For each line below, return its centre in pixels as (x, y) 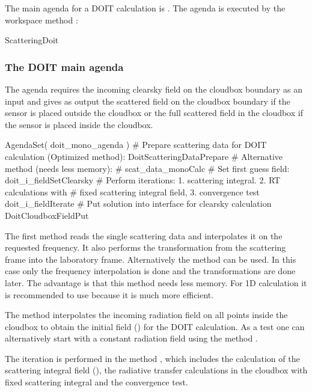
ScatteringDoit (32, 40)
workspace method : (41, 20)
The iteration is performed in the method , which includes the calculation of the (152, 358)
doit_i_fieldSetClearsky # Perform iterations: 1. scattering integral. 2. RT (143, 180)
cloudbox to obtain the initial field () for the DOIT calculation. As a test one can (155, 326)
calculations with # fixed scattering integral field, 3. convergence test (132, 191)
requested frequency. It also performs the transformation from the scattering (145, 247)
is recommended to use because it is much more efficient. (109, 294)
